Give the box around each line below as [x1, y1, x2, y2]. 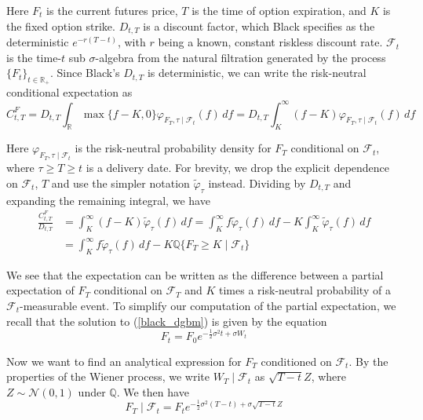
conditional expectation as [6, 84, 133, 100]
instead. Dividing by [208, 174, 306, 191]
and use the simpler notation [51, 174, 190, 191]
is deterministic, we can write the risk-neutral [147, 64, 366, 81]
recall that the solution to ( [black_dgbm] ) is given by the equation [6, 312, 327, 329]
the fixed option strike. [6, 17, 115, 34]
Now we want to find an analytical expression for [6, 352, 242, 369]
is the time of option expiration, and [191, 2, 366, 18]
